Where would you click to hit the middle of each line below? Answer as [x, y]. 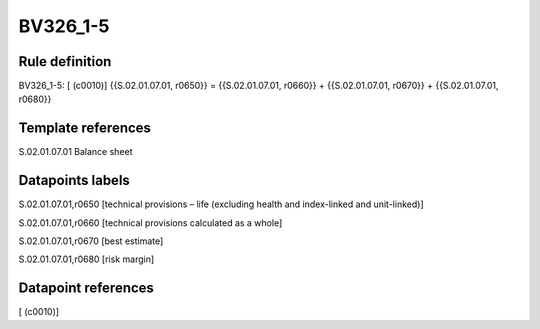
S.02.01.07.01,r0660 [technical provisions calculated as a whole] [150, 222]
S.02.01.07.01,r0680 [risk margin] [86, 259]
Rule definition [65, 61]
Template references [85, 128]
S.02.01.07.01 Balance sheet [75, 152]
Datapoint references [86, 288]
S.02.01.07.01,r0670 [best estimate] [91, 241]
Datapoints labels [74, 180]
